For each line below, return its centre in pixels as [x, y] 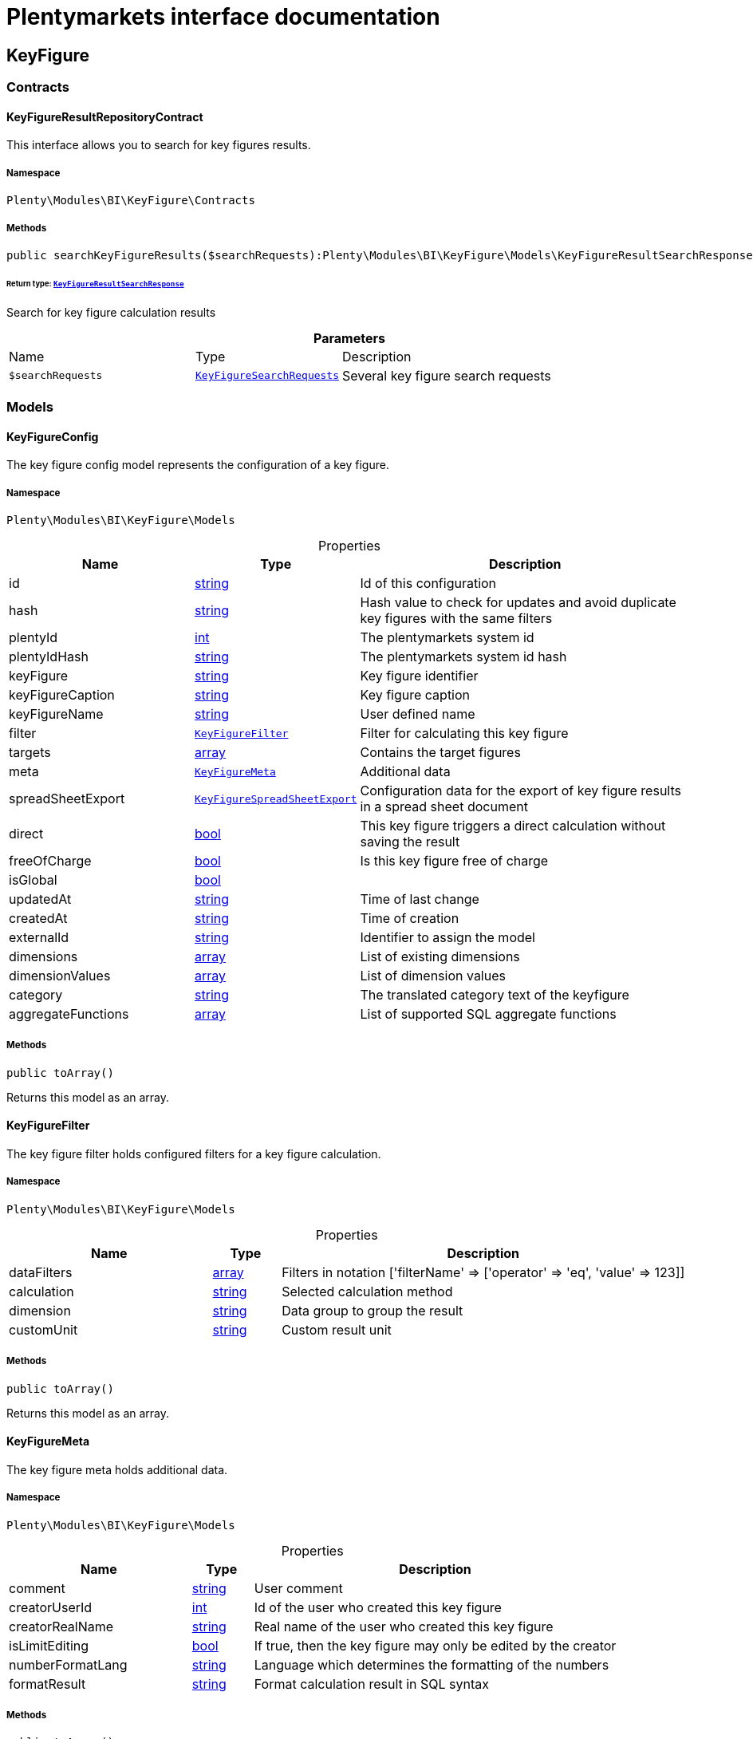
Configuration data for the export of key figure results [520, 791]
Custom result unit [337, 1329]
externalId [39, 938]
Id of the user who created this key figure [378, 1607]
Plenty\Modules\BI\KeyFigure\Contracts [131, 201]
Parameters [349, 338]
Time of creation [410, 919]
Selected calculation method [367, 1291]
